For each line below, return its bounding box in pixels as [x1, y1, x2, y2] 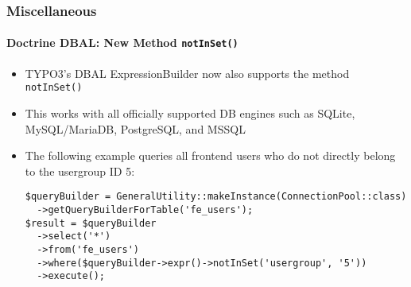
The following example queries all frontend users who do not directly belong [25, 147, 396, 164]
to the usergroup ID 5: [25, 162, 135, 179]
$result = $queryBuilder [25, 217, 157, 229]
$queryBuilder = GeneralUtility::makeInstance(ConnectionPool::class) [25, 191, 407, 203]
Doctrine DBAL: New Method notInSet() [6, 34, 238, 51]
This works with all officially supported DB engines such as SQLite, [25, 104, 355, 121]
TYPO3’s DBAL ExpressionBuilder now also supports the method [25, 64, 350, 81]
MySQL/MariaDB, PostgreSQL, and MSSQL [25, 120, 246, 137]
